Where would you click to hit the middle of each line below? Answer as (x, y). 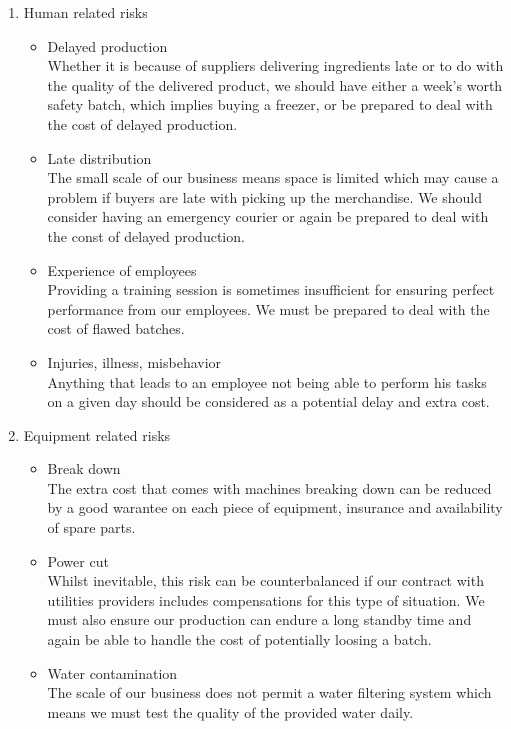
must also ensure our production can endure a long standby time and (259, 619)
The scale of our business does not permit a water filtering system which (269, 692)
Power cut (78, 560)
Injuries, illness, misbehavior (134, 361)
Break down (84, 468)
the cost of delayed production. (142, 123)
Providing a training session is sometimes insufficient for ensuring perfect (271, 289)
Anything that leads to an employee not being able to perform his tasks (267, 381)
